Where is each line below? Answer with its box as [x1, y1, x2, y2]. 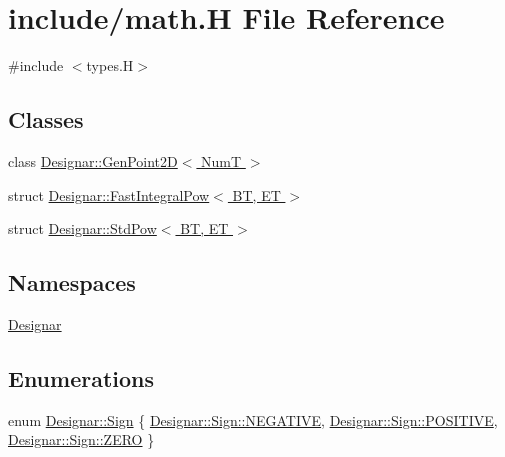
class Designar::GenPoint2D [8, 150, 178, 171]
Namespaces [8, 267, 136, 298]
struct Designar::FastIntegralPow [8, 184, 210, 205]
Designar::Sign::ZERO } [8, 429, 155, 450]
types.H [86, 55, 134, 76]
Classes [8, 104, 84, 135]
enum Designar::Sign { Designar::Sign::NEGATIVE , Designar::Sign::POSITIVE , [8, 409, 498, 430]
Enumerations [8, 362, 155, 393]
